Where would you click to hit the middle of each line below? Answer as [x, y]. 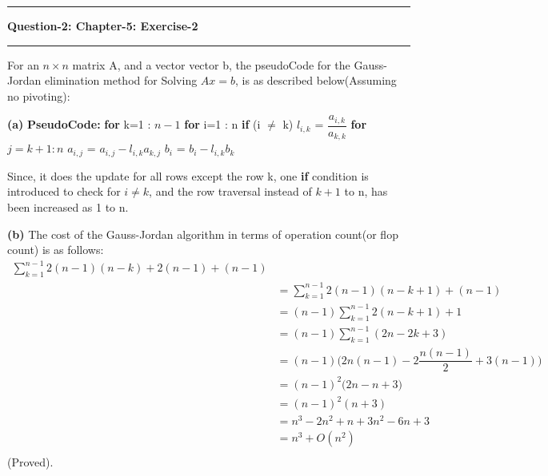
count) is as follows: [56, 250]
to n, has [366, 191]
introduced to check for [64, 191]
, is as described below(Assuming [316, 80]
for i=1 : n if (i [222, 124]
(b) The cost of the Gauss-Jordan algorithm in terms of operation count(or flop [203, 234]
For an [23, 64]
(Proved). [30, 462]
